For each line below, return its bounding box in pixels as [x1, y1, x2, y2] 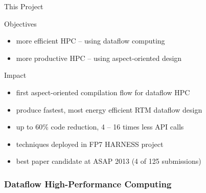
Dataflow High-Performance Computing [4, 177, 172, 190]
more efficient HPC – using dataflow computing [16, 35, 165, 46]
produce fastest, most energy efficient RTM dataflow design [16, 104, 202, 115]
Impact [4, 70, 27, 80]
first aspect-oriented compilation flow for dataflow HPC [16, 87, 190, 97]
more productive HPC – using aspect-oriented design [16, 52, 182, 63]
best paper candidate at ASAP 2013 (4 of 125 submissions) [16, 156, 201, 166]
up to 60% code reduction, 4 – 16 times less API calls [16, 121, 184, 132]
